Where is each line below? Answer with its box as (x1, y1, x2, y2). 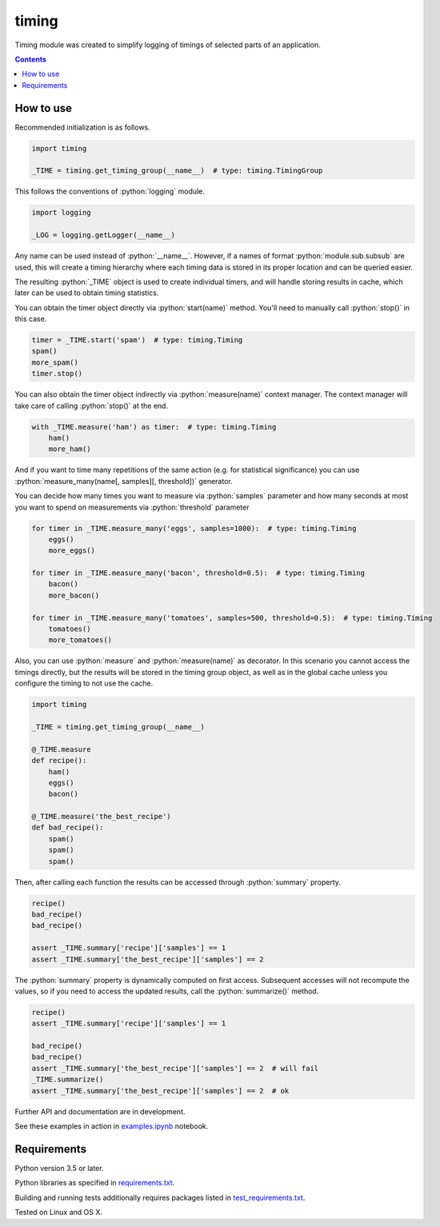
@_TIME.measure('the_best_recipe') (31, 812, 171, 821)
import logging (31, 208, 91, 218)
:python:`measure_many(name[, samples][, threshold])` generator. (14, 476, 233, 486)
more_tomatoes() (48, 636, 112, 645)
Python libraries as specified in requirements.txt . (14, 1178, 175, 1188)
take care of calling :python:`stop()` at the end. (14, 401, 168, 410)
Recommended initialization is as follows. (14, 122, 151, 132)
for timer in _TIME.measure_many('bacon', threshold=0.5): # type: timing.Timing (31, 569, 366, 578)
